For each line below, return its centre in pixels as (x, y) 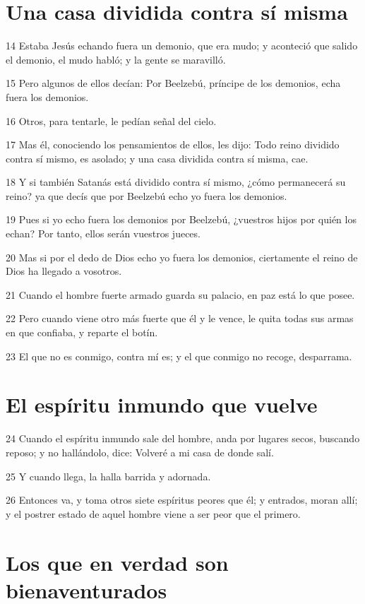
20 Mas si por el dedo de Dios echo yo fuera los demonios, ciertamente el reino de (182, 257)
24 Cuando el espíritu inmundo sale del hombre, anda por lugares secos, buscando (183, 438)
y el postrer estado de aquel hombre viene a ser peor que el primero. (153, 513)
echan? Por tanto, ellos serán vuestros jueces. (103, 233)
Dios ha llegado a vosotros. (64, 271)
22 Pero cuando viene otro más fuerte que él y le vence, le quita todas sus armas (180, 318)
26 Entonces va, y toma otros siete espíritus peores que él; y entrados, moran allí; (182, 500)
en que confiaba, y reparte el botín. (82, 332)
